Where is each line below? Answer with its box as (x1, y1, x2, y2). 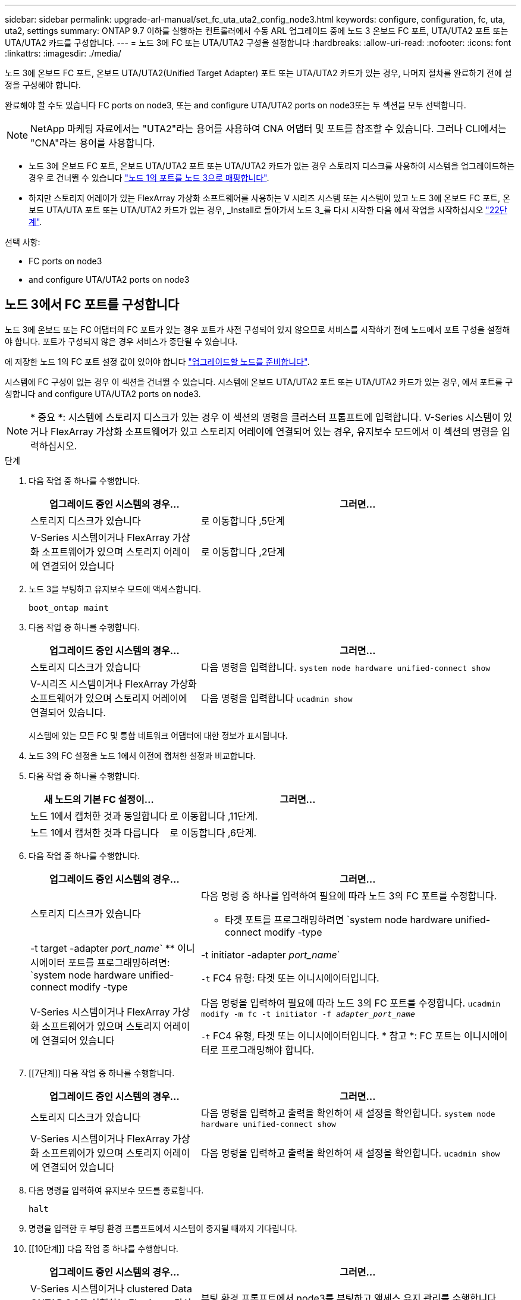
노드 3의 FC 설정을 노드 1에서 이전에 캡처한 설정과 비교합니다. (29, 750, 256, 761)
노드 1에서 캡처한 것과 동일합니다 (30, 810, 168, 822)
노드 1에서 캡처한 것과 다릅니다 (30, 826, 159, 839)
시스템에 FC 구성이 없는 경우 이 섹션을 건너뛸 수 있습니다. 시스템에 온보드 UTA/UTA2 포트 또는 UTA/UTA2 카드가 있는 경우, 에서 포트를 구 (5, 376, 513, 387)
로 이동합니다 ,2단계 (200, 545, 285, 558)
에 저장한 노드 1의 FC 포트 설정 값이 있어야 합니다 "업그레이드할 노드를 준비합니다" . (5, 356, 310, 367)
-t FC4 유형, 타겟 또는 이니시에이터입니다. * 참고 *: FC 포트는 (200, 1029, 462, 1042)
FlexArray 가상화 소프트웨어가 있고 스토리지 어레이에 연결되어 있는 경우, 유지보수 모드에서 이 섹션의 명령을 (51, 425, 499, 437)
